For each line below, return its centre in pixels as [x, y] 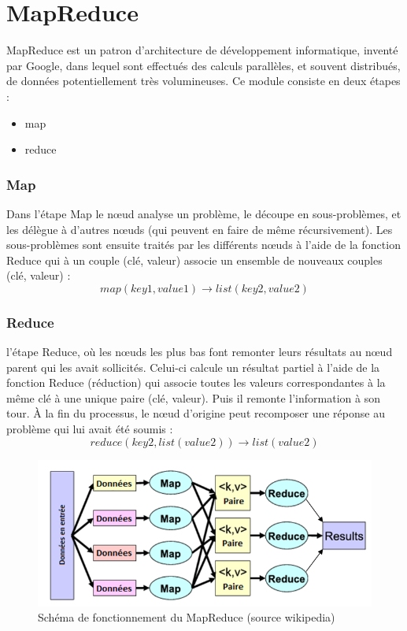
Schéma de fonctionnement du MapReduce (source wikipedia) [187, 617]
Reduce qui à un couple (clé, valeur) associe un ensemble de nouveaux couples [194, 260]
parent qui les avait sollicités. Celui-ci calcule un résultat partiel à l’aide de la [193, 367]
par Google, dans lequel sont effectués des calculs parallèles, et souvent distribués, [203, 65]
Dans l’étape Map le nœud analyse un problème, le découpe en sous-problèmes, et [204, 213]
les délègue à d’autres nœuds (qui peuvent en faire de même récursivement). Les [200, 229]
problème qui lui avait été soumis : [90, 429]
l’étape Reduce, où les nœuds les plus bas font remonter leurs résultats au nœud [200, 352]
